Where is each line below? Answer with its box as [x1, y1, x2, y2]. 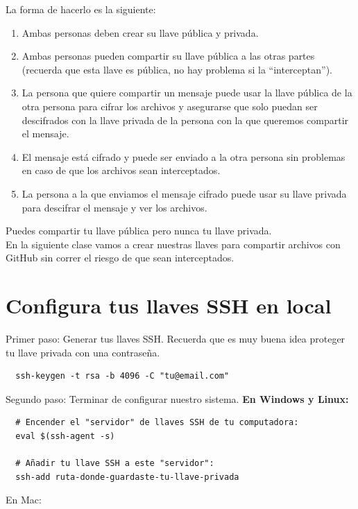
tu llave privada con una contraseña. [6, 345, 160, 359]
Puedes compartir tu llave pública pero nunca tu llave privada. [6, 223, 272, 238]
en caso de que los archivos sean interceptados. [22, 163, 221, 178]
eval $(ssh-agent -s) [15, 431, 115, 441]
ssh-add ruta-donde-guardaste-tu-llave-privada [15, 472, 239, 482]
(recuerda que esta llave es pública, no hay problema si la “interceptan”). [22, 62, 332, 76]
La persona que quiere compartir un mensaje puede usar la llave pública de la [22, 85, 352, 100]
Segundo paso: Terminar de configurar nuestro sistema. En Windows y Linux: [6, 391, 349, 406]
